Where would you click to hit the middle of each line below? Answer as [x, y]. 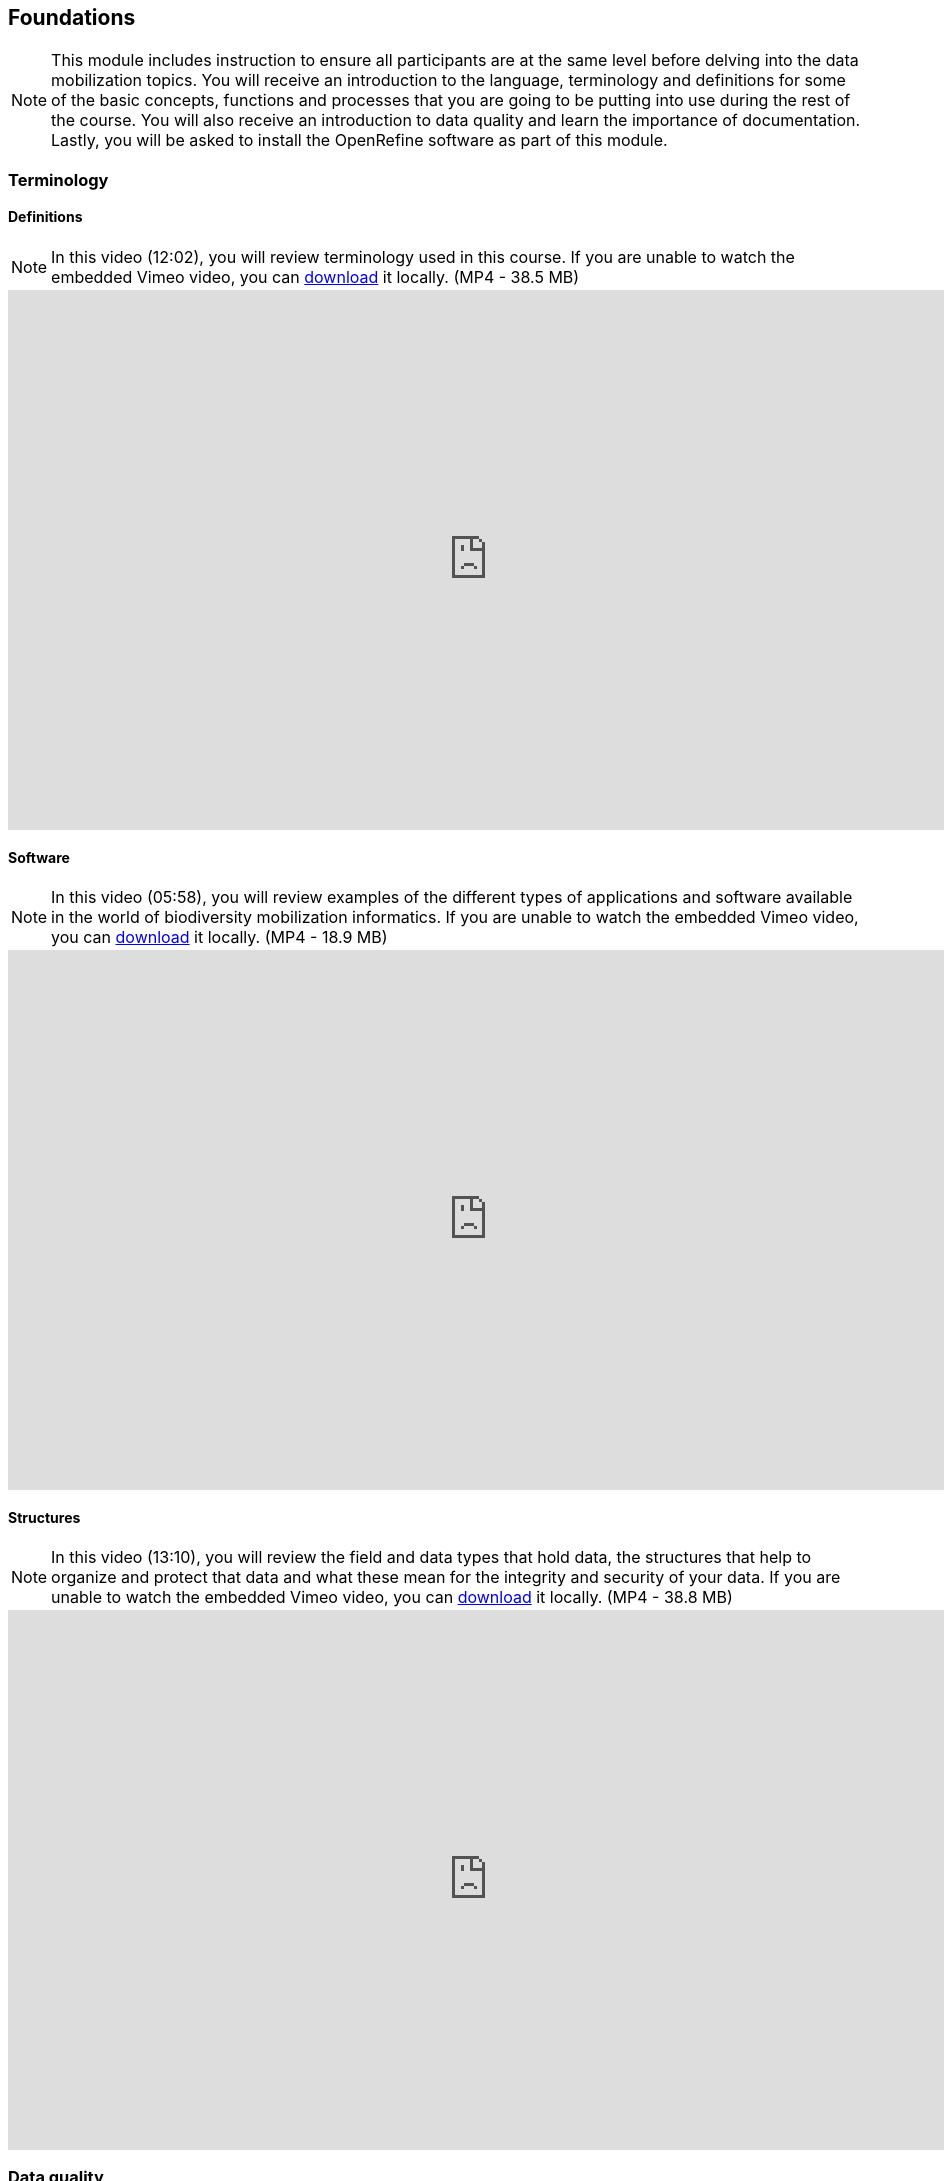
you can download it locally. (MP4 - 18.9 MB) [219, 937]
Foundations [72, 17]
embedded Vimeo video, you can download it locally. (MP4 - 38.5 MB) [315, 277]
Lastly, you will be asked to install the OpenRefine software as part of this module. [359, 140]
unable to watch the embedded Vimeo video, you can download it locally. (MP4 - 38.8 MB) [392, 1597]
